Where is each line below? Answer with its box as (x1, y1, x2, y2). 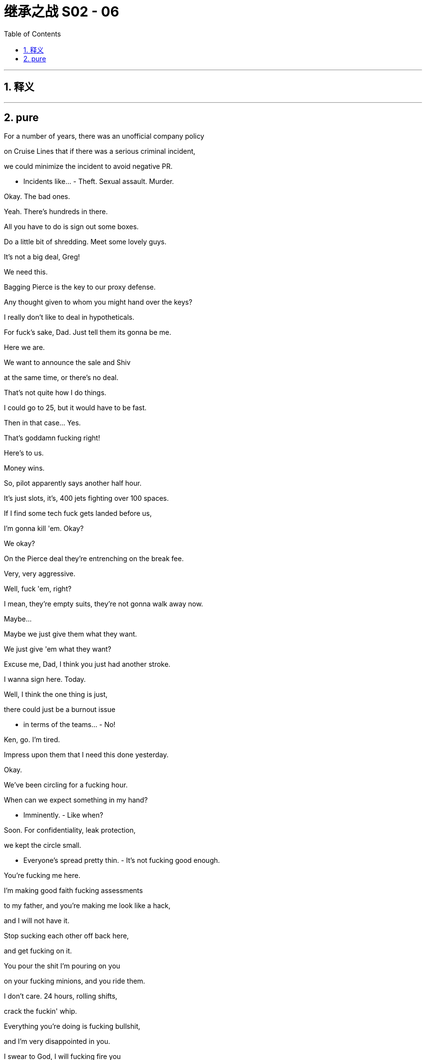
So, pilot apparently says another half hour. (4, 479, 142, 488)
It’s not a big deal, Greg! (4, 253, 80, 261)
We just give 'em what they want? (4, 645, 111, 654)
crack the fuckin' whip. (4, 1007, 77, 1016)
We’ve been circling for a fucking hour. (4, 781, 128, 789)
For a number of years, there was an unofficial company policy (4, 132, 204, 141)
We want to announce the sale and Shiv (4, 358, 131, 367)
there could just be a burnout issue (4, 705, 116, 714)
